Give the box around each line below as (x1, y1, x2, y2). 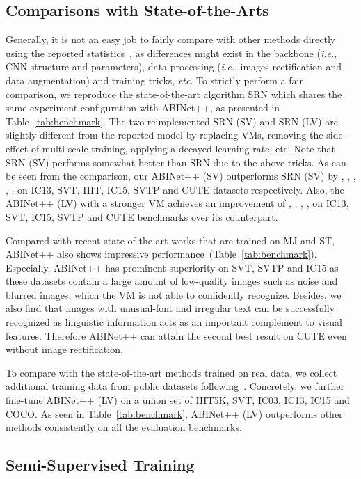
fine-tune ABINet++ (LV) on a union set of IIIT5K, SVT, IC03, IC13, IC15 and (6, 393, 350, 407)
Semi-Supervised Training (6, 454, 195, 476)
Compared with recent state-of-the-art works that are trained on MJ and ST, (6, 233, 335, 247)
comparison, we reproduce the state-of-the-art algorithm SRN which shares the (6, 86, 342, 101)
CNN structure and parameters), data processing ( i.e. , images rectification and (6, 59, 342, 74)
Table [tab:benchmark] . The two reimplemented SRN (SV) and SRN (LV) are (6, 113, 338, 128)
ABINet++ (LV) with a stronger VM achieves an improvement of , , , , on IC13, (6, 196, 349, 210)
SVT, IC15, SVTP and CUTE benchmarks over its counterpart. (6, 209, 278, 223)
